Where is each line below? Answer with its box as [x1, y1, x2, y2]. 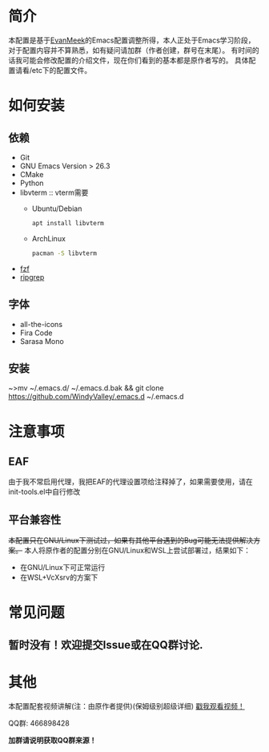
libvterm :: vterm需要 [19, 188, 89, 197]
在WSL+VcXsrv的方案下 [19, 572, 98, 582]
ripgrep [19, 272, 45, 281]
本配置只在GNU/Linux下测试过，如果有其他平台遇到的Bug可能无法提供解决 [8, 536, 254, 545]
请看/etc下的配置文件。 [14, 65, 92, 75]
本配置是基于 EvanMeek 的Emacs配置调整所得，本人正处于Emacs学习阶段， [8, 35, 255, 45]
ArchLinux [31, 233, 66, 243]
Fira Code [19, 328, 53, 338]
